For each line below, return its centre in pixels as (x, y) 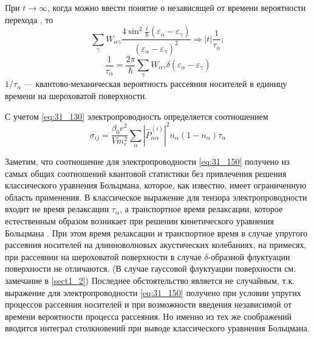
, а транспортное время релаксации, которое (201, 209)
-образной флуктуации (249, 256)
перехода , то (29, 19)
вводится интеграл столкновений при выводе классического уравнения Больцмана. (157, 328)
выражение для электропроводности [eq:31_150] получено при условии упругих (153, 292)
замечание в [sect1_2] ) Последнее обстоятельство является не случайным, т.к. (150, 281)
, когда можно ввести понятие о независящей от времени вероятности (177, 7)
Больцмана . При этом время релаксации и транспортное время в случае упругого (156, 233)
